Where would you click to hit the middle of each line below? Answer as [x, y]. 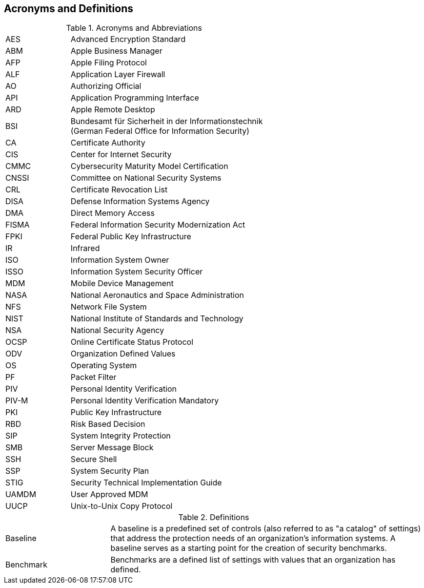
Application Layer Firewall [118, 74]
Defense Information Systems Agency [140, 201]
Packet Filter [93, 377]
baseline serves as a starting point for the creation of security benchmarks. [249, 548]
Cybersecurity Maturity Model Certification [149, 166]
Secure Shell [94, 459]
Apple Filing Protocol [109, 63]
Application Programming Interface [135, 98]
